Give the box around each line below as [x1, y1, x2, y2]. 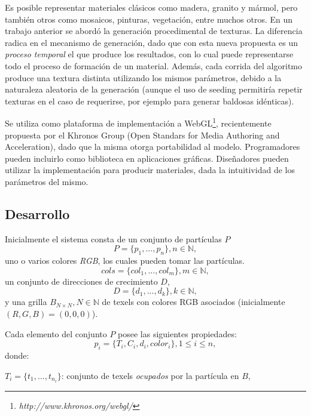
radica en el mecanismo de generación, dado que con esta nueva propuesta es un [5, 36, 298, 48]
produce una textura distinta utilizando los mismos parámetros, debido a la [5, 71, 282, 84]
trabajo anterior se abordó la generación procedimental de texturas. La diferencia [5, 24, 303, 37]
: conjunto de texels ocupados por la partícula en [61, 369, 239, 381]
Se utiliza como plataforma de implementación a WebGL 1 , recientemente [5, 115, 272, 129]
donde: [5, 349, 29, 361]
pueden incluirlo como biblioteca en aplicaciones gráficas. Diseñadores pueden [5, 152, 289, 164]
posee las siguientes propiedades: [118, 327, 237, 340]
